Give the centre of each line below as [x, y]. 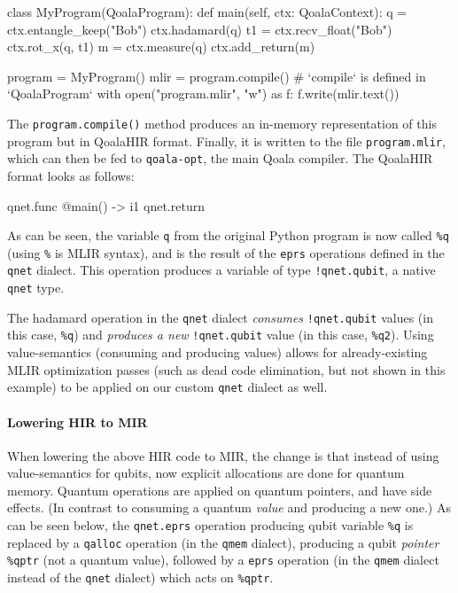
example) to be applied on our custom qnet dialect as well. [167, 387]
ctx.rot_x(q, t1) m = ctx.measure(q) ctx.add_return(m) [161, 47]
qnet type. [36, 288]
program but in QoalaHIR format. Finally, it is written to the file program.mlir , [226, 140]
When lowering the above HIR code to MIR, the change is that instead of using [223, 455]
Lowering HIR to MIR [78, 421]
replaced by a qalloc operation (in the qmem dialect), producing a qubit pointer [223, 542]
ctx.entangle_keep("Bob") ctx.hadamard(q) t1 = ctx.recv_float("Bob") [200, 29]
